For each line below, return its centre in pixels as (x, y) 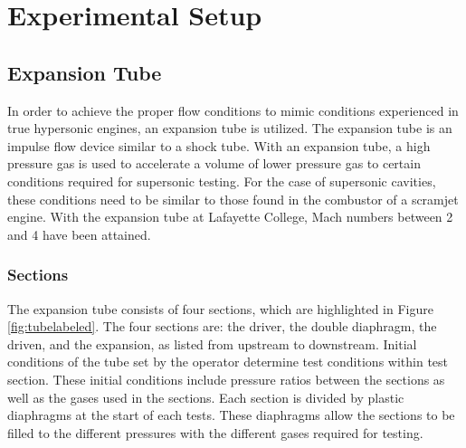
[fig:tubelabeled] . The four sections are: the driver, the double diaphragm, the (222, 326)
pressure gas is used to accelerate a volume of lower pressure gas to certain (214, 163)
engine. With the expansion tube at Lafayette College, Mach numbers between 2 (230, 217)
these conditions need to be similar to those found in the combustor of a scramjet (233, 199)
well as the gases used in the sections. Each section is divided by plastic (206, 397)
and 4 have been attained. (79, 234)
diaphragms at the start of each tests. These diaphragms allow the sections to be (231, 415)
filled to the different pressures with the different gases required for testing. (215, 432)
